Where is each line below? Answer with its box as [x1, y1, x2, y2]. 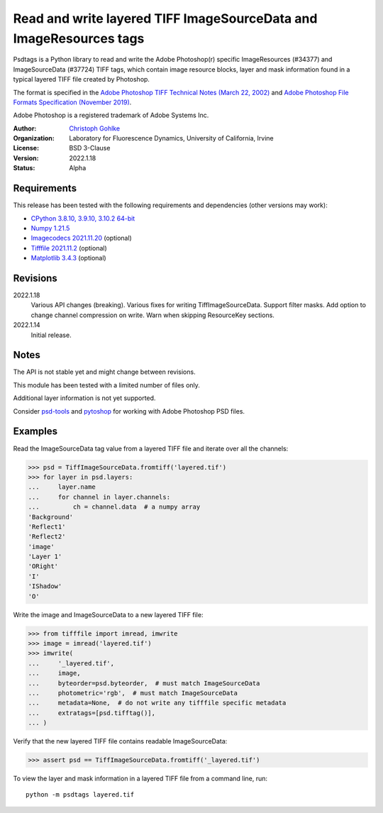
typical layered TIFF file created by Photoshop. [13, 75, 150, 84]
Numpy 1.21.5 [30, 223, 70, 232]
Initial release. [30, 331, 72, 339]
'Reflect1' [28, 522, 66, 531]
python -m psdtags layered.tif [26, 791, 135, 799]
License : [13, 144, 39, 153]
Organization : [13, 134, 55, 143]
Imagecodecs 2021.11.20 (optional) [30, 234, 133, 243]
